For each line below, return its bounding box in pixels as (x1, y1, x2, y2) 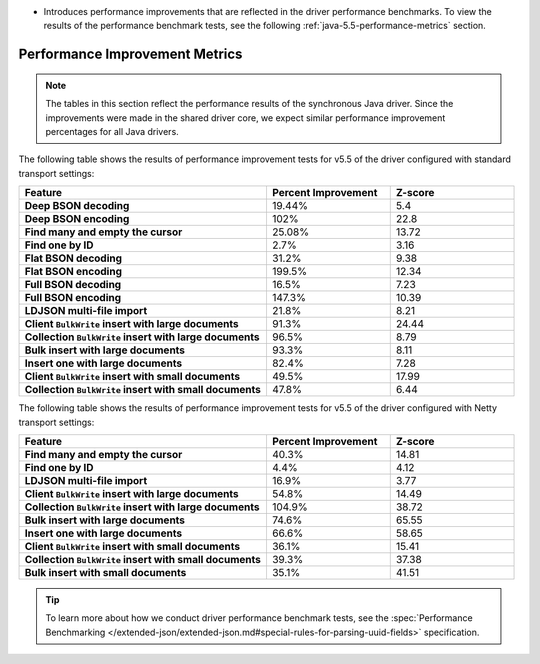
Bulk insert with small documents (24, 565, 187, 579)
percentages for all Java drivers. (45, 125, 179, 137)
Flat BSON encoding (24, 265, 122, 279)
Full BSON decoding (24, 278, 122, 292)
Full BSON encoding (24, 291, 122, 305)
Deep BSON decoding (24, 199, 130, 213)
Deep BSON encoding (24, 212, 130, 226)
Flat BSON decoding (24, 251, 123, 265)
